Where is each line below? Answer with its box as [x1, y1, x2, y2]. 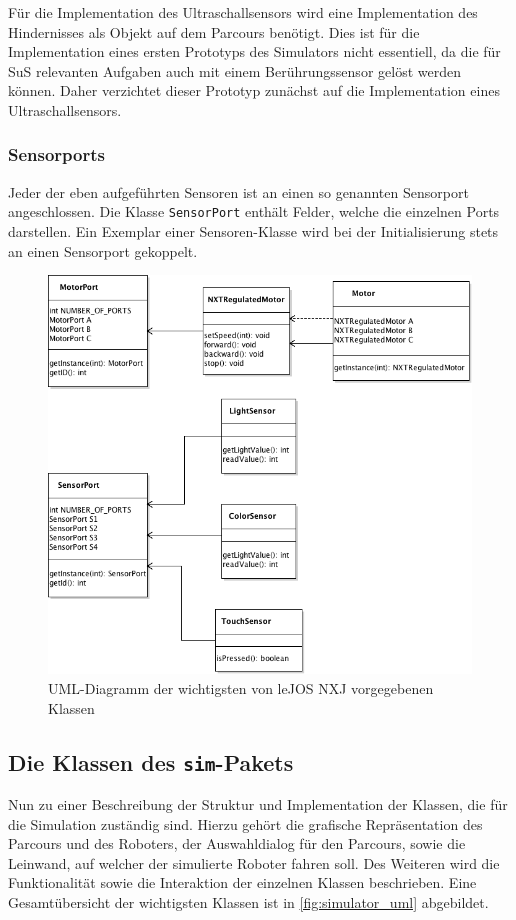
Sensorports [8, 142, 105, 167]
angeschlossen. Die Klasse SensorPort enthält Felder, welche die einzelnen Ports [8, 201, 500, 222]
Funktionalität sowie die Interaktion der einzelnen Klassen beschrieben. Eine [8, 872, 477, 893]
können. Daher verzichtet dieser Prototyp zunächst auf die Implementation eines [8, 80, 500, 101]
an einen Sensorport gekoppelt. [8, 240, 198, 261]
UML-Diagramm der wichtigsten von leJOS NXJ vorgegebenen [48, 678, 434, 699]
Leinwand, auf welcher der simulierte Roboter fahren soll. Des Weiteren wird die [8, 852, 500, 873]
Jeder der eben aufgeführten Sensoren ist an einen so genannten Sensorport [8, 181, 469, 202]
